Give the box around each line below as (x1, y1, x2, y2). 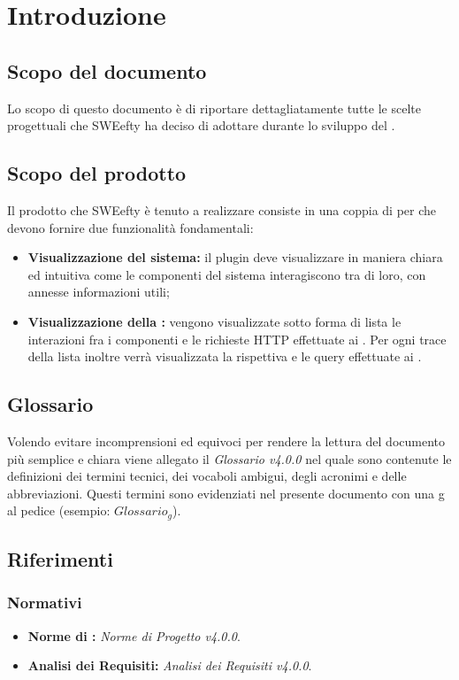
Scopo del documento (7, 57, 207, 84)
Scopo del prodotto (7, 159, 187, 187)
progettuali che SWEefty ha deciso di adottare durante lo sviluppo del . (7, 116, 395, 135)
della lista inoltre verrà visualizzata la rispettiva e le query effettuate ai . (27, 347, 422, 366)
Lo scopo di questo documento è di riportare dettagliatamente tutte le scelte (7, 98, 421, 117)
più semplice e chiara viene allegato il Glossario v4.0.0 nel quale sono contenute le (7, 449, 452, 467)
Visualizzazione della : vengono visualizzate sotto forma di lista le (27, 312, 402, 330)
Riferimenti (7, 545, 113, 573)
